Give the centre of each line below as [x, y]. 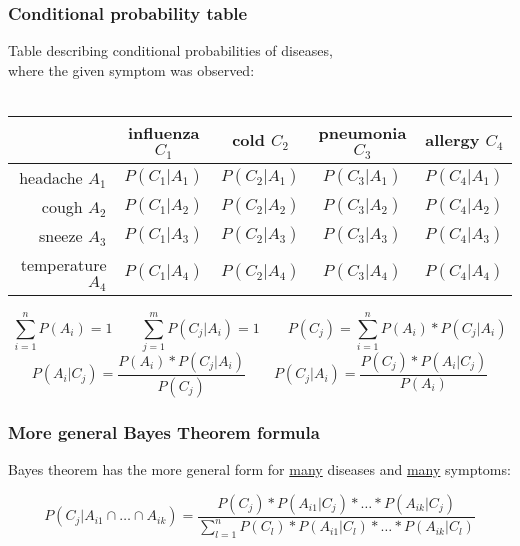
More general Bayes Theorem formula [164, 431]
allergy [452, 140]
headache [51, 177]
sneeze [61, 235]
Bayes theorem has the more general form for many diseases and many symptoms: [259, 469]
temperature [63, 264]
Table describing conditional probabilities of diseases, [170, 50]
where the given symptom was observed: [131, 69]
